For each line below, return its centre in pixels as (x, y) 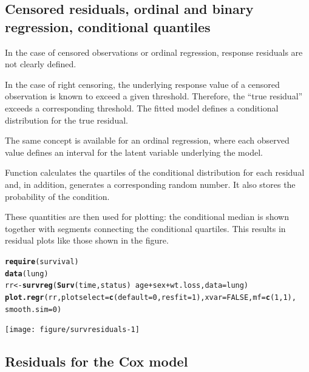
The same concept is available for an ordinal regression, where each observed (147, 140)
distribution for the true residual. (66, 120)
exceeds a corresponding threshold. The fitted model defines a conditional (142, 108)
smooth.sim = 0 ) (33, 309)
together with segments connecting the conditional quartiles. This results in (145, 228)
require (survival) (42, 261)
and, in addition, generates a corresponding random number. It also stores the (150, 184)
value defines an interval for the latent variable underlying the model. (134, 152)
